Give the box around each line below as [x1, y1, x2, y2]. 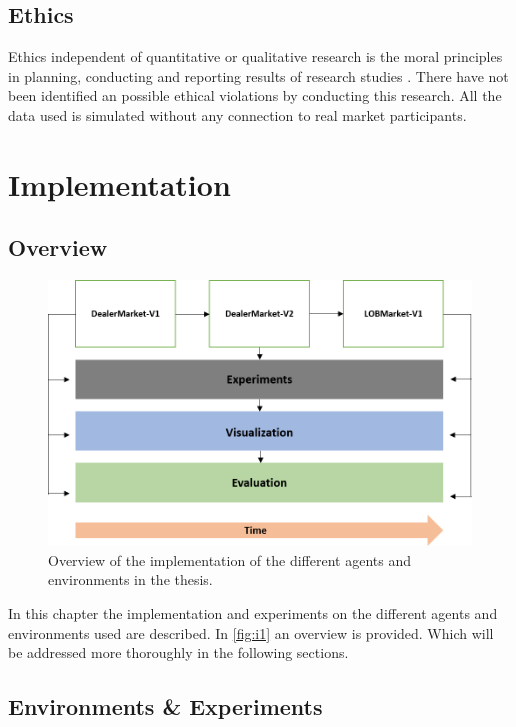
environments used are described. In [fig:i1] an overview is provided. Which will [8, 622, 494, 643]
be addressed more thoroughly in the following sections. [8, 642, 349, 663]
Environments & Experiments [8, 691, 323, 722]
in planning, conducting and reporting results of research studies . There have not [8, 65, 509, 86]
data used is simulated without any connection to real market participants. [8, 104, 467, 125]
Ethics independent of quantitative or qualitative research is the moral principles [8, 46, 503, 67]
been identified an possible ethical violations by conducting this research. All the [8, 85, 502, 106]
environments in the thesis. [48, 569, 213, 590]
